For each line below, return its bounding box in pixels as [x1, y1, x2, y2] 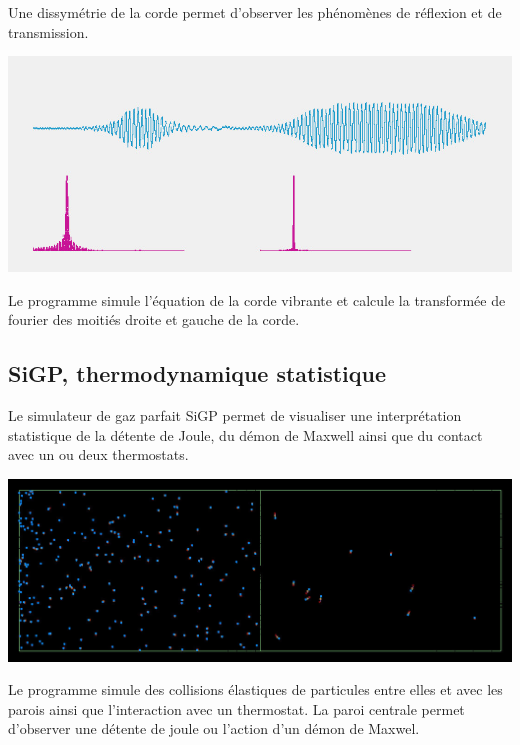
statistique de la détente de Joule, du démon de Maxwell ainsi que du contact [8, 424, 483, 445]
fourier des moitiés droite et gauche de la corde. [8, 309, 300, 330]
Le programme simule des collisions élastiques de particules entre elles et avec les [8, 679, 503, 700]
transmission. [8, 21, 89, 42]
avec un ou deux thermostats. [8, 444, 189, 465]
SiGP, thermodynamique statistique [8, 358, 387, 389]
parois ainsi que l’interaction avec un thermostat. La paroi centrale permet [8, 698, 465, 719]
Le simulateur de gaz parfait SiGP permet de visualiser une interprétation [8, 405, 462, 426]
